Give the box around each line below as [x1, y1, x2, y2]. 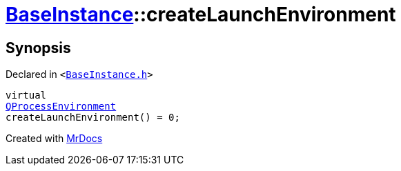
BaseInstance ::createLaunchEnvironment [6, 3, 396, 26]
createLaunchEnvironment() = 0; [6, 112, 180, 123]
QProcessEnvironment [6, 101, 117, 112]
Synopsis [6, 39, 71, 57]
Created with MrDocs [6, 132, 103, 145]
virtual [6, 90, 47, 101]
